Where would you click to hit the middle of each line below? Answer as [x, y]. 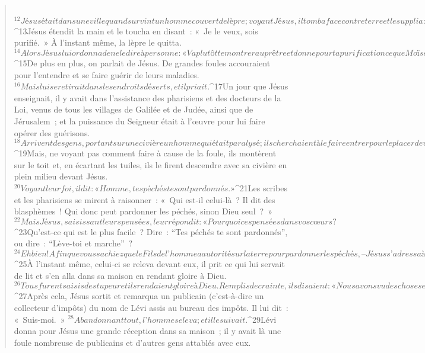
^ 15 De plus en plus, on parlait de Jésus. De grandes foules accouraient [142, 62]
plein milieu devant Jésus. [61, 176]
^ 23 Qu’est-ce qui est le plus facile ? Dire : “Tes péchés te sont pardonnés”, [151, 231]
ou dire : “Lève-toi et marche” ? [73, 243]
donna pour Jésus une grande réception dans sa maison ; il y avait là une [148, 331]
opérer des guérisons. [52, 132]
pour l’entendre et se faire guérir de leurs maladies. [107, 74]
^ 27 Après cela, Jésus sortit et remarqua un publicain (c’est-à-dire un [139, 296]
